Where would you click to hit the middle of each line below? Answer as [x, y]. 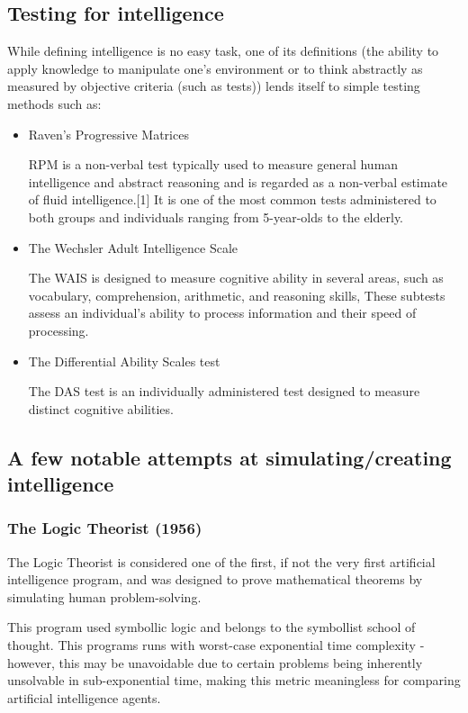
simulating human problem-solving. [104, 596]
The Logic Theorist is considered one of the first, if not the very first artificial [221, 561]
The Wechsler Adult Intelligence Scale [133, 247]
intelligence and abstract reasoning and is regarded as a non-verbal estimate [238, 181]
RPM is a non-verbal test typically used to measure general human [213, 164]
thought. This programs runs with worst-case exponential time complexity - [216, 645]
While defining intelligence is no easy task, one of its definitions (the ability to [223, 51]
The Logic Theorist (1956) [105, 528]
